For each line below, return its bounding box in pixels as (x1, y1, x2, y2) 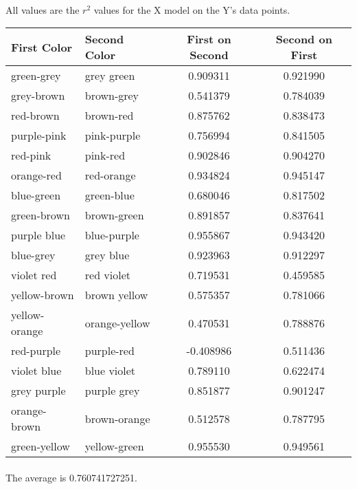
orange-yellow (84, 314, 150, 331)
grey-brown (11, 87, 65, 104)
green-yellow (11, 438, 70, 455)
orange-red (11, 167, 62, 184)
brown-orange (84, 410, 150, 426)
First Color (11, 39, 73, 55)
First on (187, 31, 231, 47)
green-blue (84, 187, 135, 204)
